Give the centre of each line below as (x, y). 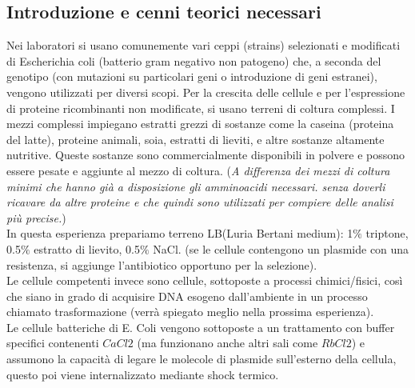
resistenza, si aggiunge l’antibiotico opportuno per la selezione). (162, 264)
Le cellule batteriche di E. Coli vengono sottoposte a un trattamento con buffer (201, 327)
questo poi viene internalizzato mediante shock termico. (143, 374)
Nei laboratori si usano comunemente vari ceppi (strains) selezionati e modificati (204, 45)
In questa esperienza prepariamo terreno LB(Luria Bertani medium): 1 (180, 233)
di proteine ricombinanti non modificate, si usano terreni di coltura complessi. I (201, 108)
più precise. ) (36, 217)
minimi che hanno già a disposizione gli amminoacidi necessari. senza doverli (196, 186)
